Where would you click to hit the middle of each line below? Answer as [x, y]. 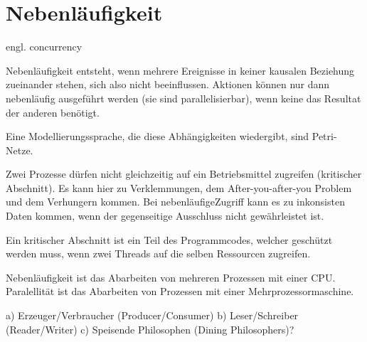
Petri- [324, 136]
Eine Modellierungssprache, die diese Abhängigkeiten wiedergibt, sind [158, 136]
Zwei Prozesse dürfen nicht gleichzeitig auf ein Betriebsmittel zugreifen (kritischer [184, 174]
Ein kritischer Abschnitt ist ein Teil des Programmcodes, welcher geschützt [169, 239]
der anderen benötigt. [53, 112]
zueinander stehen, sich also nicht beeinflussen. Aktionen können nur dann [168, 84]
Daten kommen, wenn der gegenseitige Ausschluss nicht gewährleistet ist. [165, 216]
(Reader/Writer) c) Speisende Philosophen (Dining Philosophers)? [150, 329]
